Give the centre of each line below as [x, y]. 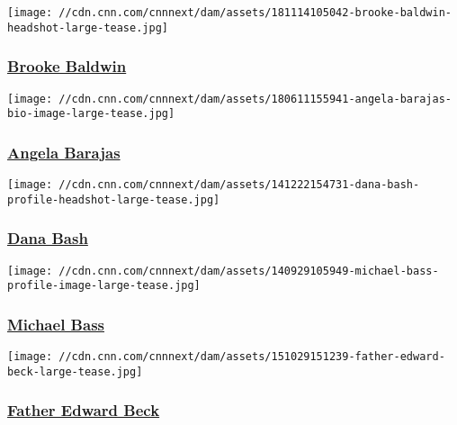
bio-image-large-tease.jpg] [91, 114]
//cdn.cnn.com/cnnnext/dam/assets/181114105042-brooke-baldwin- [255, 13]
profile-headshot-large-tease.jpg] [114, 199]
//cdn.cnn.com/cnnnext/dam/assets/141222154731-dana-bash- [239, 185]
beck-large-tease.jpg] [75, 371]
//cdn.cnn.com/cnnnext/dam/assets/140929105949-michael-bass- [249, 271]
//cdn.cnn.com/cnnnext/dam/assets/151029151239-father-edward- [252, 357]
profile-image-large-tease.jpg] [104, 286]
